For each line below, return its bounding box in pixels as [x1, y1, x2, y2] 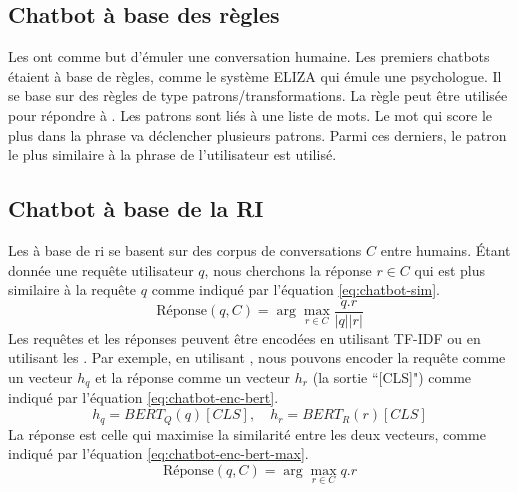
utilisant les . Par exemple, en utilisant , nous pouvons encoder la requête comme [8, 347, 506, 368]
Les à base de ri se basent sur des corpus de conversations [8, 239, 362, 260]
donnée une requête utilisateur [8, 259, 194, 280]
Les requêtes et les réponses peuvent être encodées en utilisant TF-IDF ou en [8, 327, 481, 348]
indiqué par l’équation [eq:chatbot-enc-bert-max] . [8, 443, 309, 464]
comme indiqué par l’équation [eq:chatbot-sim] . [151, 279, 440, 300]
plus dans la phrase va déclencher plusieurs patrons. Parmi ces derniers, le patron [8, 124, 507, 145]
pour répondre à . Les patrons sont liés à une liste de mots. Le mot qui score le [8, 104, 493, 125]
